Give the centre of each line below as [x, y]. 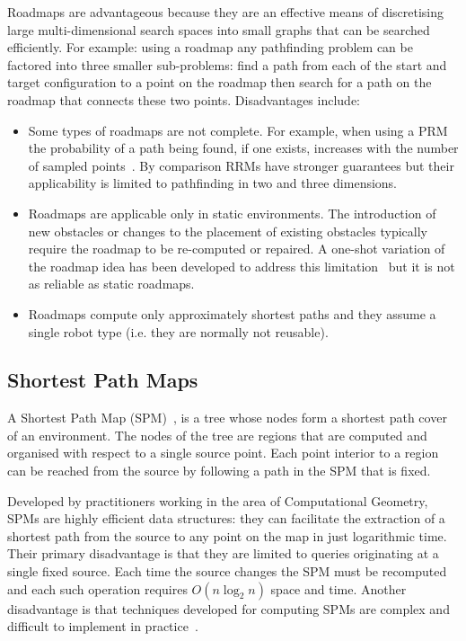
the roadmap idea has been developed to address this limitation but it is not [242, 266]
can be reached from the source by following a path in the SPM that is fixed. [219, 471]
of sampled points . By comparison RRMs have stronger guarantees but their [241, 165]
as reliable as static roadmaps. [111, 284]
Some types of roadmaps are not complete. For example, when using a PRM [238, 130]
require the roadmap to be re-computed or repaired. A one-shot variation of [237, 249]
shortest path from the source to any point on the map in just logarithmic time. [227, 535]
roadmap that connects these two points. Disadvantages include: [184, 99]
